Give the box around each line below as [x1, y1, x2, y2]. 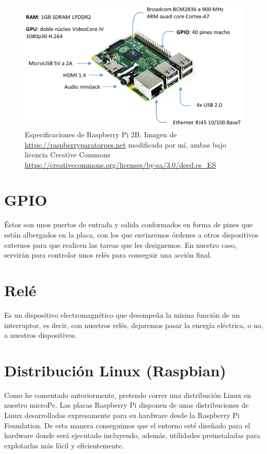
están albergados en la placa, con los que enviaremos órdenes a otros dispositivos [4, 229, 259, 240]
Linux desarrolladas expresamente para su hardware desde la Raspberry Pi [4, 410, 240, 421]
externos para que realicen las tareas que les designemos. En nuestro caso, [4, 239, 237, 250]
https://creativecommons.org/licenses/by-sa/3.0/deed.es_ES [25, 159, 216, 170]
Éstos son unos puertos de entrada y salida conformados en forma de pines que [4, 219, 253, 230]
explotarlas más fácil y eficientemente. [4, 440, 124, 450]
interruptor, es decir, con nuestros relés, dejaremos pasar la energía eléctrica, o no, [4, 319, 263, 330]
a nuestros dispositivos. [4, 330, 77, 340]
